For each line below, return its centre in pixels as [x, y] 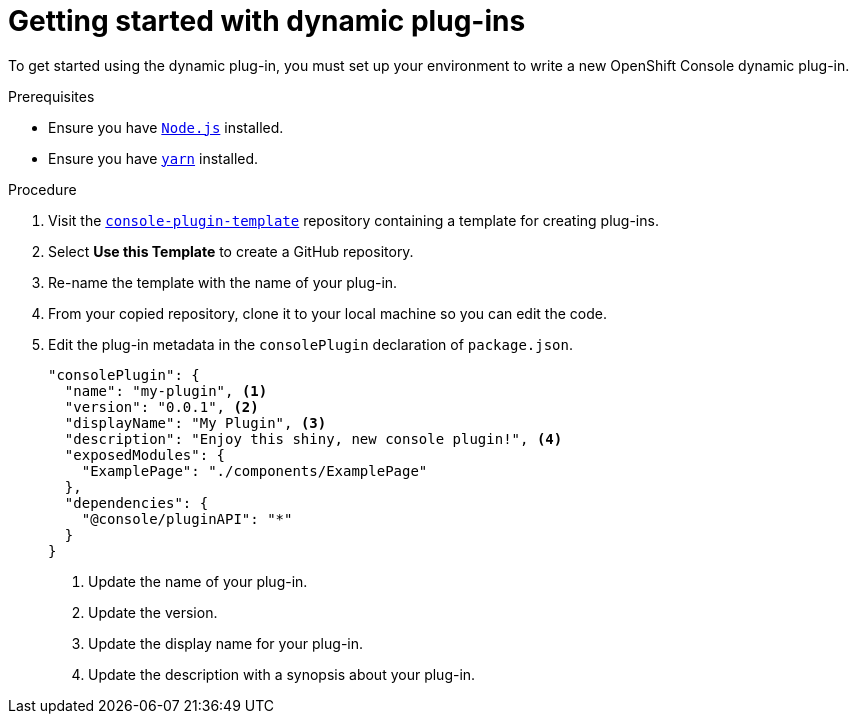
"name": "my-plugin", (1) [166, 390]
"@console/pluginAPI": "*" [187, 518]
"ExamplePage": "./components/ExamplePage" [254, 470]
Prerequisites [51, 96]
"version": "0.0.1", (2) [161, 406]
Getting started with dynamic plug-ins [267, 21]
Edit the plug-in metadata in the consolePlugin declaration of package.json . [311, 344]
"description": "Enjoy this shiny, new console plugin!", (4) [313, 438]
